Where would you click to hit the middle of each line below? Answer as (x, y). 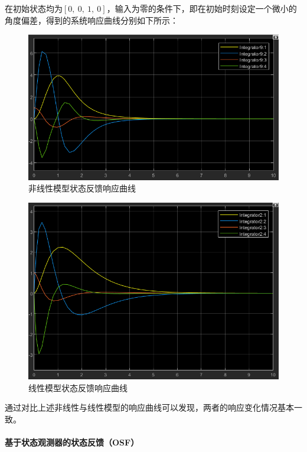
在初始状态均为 (34, 8)
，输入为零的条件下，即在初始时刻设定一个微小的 (202, 8)
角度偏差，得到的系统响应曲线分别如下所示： (92, 20)
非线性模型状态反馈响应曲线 (82, 188)
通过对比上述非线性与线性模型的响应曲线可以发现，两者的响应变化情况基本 (149, 407)
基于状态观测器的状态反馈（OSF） (72, 442)
